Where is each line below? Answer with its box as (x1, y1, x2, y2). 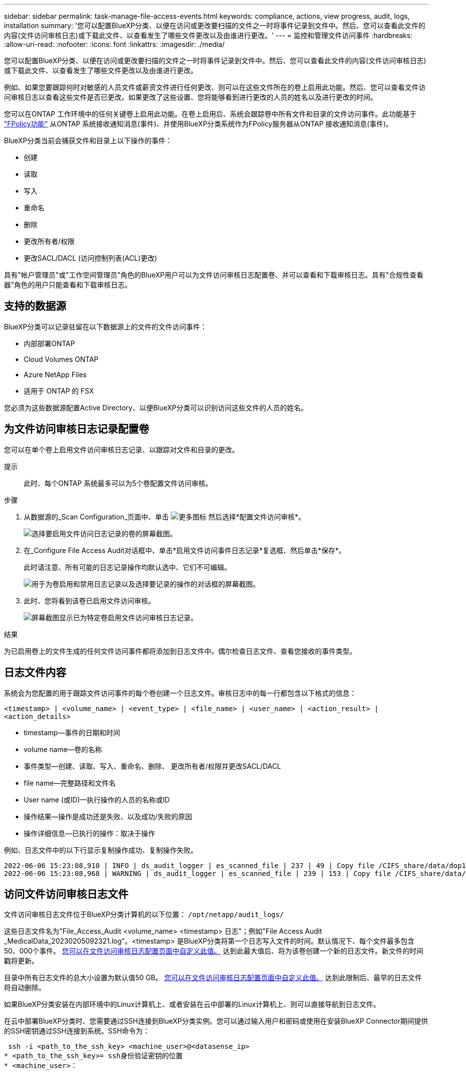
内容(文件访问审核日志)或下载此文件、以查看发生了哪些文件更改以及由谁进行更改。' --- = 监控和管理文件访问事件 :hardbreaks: (4, 31, 413, 40)
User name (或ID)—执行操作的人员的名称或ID (24, 795, 170, 804)
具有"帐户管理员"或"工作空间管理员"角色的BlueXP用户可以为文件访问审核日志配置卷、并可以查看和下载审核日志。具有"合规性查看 (4, 271, 424, 279)
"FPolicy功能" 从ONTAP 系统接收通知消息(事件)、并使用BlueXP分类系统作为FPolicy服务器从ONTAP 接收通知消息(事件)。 (4, 119, 393, 128)
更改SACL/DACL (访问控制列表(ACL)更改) (24, 254, 157, 262)
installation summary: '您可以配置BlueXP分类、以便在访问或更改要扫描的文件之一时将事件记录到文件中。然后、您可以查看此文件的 (4, 21, 426, 30)
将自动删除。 (4, 983, 45, 992)
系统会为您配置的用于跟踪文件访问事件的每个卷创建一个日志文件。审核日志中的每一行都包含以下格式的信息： (4, 688, 356, 697)
